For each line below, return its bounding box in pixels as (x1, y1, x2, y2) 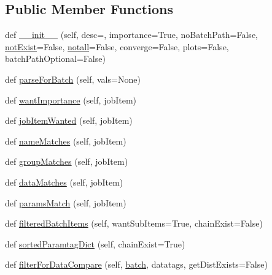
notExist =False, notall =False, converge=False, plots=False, (5, 40, 229, 53)
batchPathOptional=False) (5, 52, 106, 65)
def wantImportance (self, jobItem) (5, 93, 137, 106)
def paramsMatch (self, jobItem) (5, 196, 126, 209)
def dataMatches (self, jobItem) (5, 175, 123, 188)
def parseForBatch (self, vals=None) (5, 72, 141, 85)
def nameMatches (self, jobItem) (5, 134, 126, 147)
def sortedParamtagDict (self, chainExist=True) (5, 237, 185, 250)
